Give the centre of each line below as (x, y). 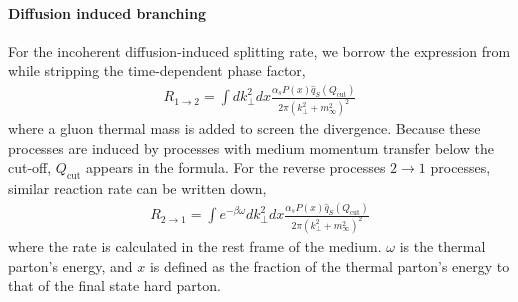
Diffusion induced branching (107, 12)
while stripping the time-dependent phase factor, (157, 70)
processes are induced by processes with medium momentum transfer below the (251, 147)
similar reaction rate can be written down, (137, 188)
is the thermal (442, 246)
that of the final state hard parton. (114, 285)
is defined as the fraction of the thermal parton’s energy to (329, 265)
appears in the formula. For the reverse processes (235, 167)
